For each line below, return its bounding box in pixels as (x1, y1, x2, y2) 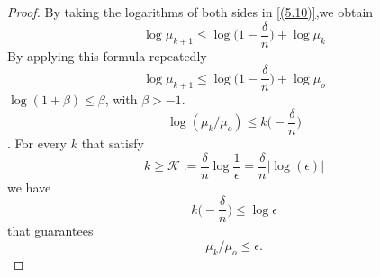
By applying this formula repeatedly (7, 46, 207, 65)
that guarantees (7, 221, 94, 240)
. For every (7, 133, 67, 152)
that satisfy (81, 133, 145, 152)
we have (7, 177, 51, 196)
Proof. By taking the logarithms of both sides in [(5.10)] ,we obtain (7, 3, 374, 21)
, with (104, 90, 138, 109)
